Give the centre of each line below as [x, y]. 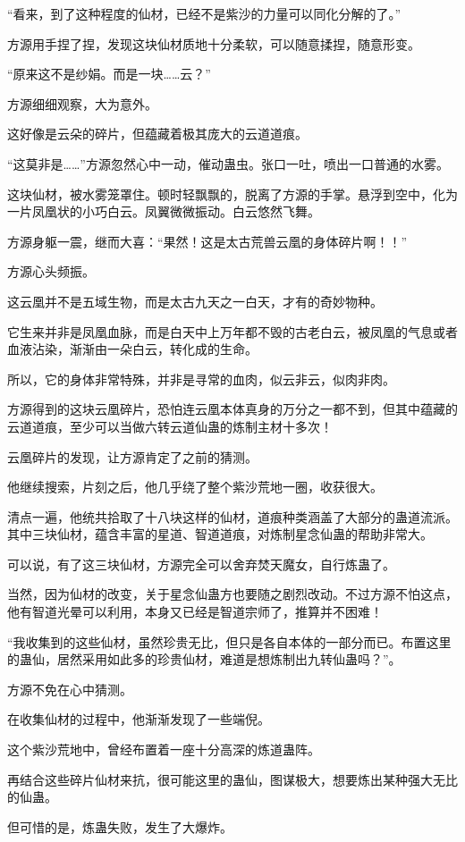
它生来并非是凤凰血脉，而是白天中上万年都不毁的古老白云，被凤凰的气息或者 [232, 331]
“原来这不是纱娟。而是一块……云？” [109, 74]
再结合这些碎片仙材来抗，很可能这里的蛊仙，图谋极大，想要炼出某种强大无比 [232, 779]
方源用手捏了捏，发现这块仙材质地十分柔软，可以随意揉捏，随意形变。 [214, 43]
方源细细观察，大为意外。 [82, 103]
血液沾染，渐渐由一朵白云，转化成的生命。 [132, 349]
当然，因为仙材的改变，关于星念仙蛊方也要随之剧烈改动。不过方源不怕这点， [232, 594]
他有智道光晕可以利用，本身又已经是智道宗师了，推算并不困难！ [195, 612]
